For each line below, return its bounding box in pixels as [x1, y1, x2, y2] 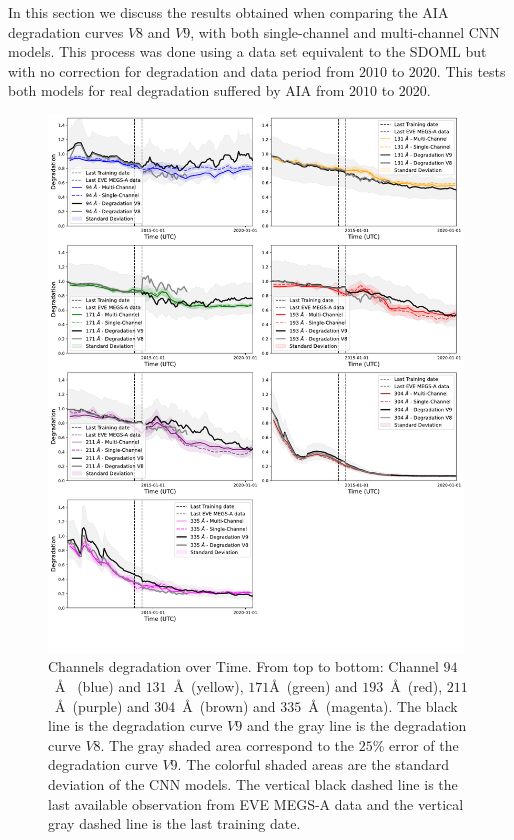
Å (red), [390, 676, 443, 697]
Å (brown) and [182, 695, 276, 716]
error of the [389, 734, 459, 755]
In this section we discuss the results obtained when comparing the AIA [8, 2, 449, 22]
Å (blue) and [54, 676, 141, 697]
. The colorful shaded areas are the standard [177, 754, 450, 775]
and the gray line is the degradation [246, 715, 467, 736]
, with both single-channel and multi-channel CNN [190, 21, 500, 42]
